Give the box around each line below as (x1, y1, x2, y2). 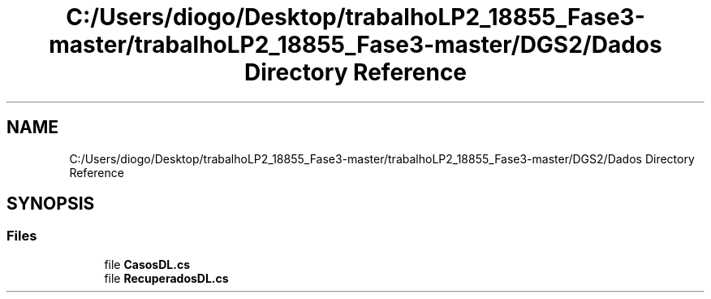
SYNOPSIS (6, 193, 95, 214)
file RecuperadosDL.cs (104, 271, 229, 285)
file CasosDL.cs (104, 257, 190, 271)
